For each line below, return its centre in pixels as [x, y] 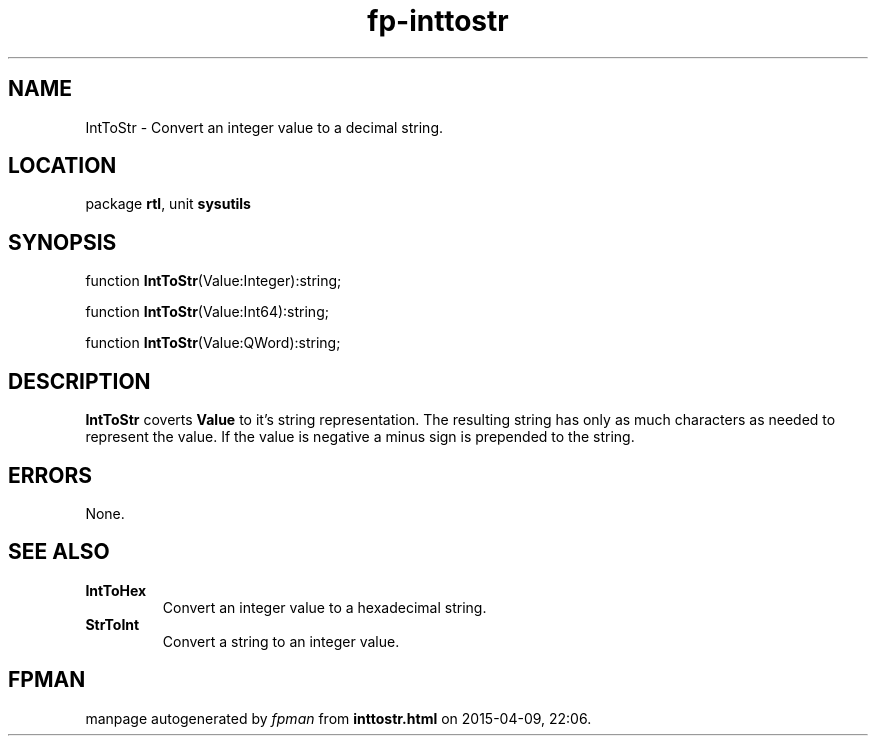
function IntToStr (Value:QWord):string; [213, 343]
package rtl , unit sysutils [168, 204]
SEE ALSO [59, 552]
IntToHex [116, 590]
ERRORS [50, 475]
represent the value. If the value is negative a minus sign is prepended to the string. [360, 437]
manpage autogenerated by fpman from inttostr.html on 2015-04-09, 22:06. [338, 718]
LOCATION [62, 166]
